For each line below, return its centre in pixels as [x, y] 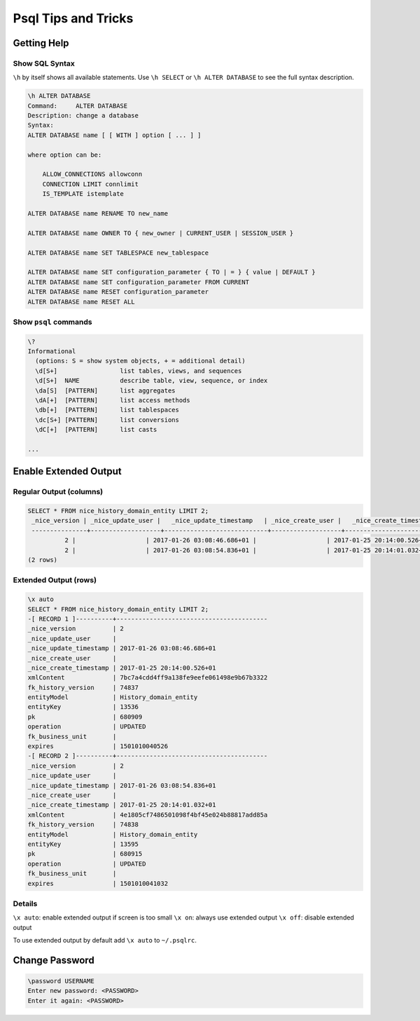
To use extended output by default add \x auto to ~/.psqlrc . [105, 941]
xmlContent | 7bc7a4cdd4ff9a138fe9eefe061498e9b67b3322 [148, 678]
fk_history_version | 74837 [83, 687]
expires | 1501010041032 [98, 883]
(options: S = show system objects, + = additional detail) [140, 361]
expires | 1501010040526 [98, 746]
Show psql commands [52, 322]
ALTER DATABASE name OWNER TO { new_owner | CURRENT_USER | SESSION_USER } [161, 233]
